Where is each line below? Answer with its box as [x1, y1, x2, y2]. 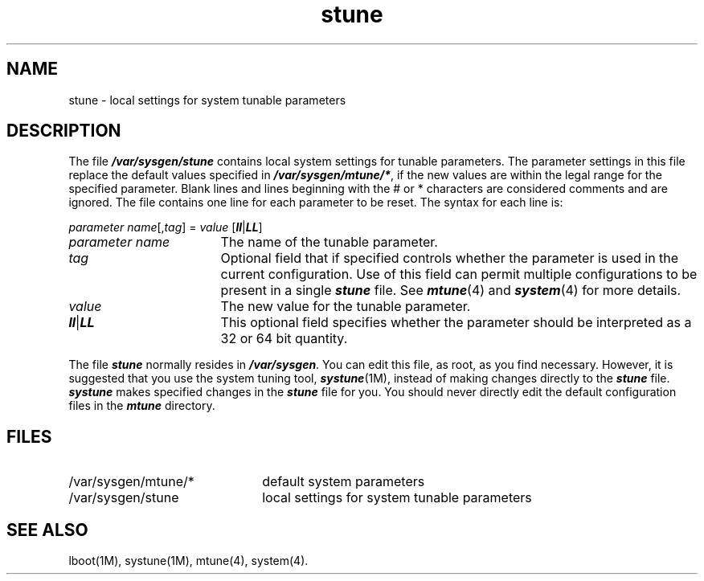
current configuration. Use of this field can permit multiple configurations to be [220, 266, 698, 283]
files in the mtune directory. [68, 399, 215, 413]
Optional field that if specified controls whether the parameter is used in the [220, 250, 679, 267]
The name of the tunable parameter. [220, 234, 438, 251]
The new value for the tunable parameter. [220, 298, 471, 315]
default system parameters [262, 473, 425, 490]
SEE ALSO [6, 519, 88, 540]
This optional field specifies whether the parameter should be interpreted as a [220, 314, 692, 331]
